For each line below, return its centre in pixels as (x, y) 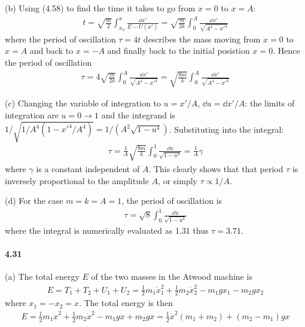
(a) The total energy (42, 276)
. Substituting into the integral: (226, 129)
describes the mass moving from (202, 39)
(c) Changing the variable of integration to (83, 103)
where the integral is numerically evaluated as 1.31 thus (107, 230)
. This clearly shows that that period (216, 168)
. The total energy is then (126, 303)
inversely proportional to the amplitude (77, 180)
